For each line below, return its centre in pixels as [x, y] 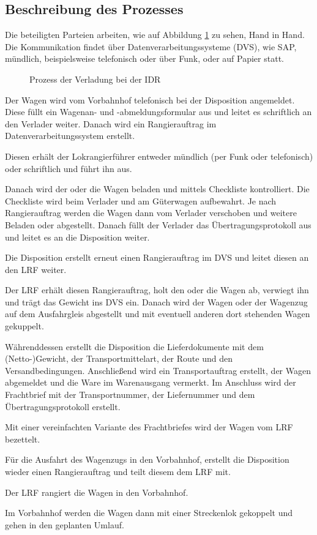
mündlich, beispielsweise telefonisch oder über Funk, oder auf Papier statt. [144, 58]
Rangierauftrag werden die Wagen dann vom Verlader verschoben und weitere [151, 213]
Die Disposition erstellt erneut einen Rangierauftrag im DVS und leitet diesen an [157, 257]
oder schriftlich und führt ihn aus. [69, 168]
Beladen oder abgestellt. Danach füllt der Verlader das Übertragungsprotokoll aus [158, 224]
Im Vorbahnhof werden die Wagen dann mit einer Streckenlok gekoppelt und [149, 513]
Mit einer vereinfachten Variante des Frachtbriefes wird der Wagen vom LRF [149, 427]
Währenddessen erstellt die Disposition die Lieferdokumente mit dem [134, 346]
